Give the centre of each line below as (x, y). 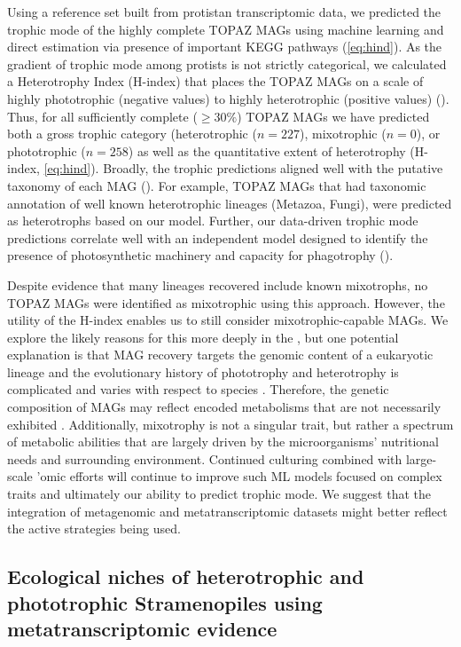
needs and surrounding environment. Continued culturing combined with (205, 458)
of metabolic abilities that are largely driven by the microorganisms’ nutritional (223, 442)
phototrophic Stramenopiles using (165, 602)
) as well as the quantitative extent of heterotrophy (267, 150)
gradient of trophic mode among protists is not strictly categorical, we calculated (227, 63)
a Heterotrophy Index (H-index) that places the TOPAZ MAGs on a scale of (215, 81)
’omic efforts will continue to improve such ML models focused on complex (239, 476)
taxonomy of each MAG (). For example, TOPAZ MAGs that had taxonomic (217, 185)
